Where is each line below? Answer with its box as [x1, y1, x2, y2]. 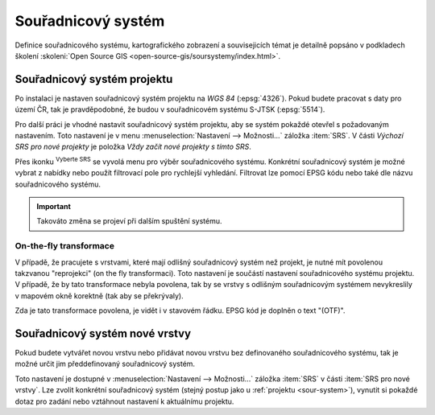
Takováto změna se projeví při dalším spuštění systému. [36, 216, 222, 226]
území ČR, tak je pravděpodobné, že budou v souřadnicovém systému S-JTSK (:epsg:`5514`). [14, 105, 325, 114]
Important [36, 201, 72, 211]
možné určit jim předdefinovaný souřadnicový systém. [14, 359, 196, 369]
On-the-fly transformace [14, 240, 114, 252]
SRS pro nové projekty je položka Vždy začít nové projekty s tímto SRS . [14, 142, 251, 152]
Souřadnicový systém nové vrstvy [14, 327, 192, 340]
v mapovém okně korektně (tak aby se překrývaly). [14, 290, 184, 301]
